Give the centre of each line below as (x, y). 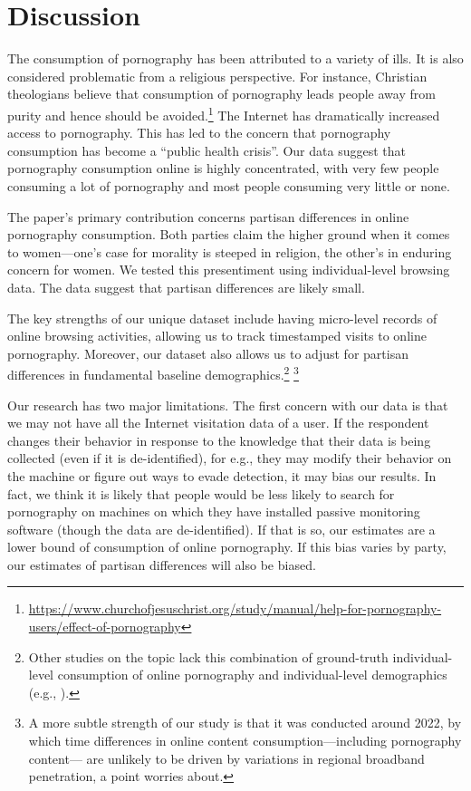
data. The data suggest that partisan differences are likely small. (186, 287)
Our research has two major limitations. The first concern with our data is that (228, 405)
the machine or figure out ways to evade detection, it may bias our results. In (222, 475)
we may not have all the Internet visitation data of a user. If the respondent (218, 423)
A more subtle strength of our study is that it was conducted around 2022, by (245, 723)
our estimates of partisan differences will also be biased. (162, 564)
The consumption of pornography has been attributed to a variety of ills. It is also (235, 58)
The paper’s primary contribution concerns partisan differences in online (208, 216)
